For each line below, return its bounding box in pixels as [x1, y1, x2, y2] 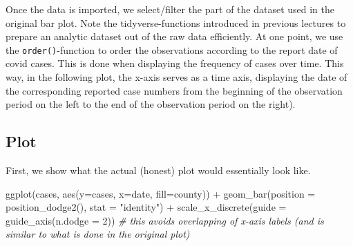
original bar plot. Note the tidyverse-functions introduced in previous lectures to [6, 15, 346, 30]
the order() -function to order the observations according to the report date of [6, 42, 338, 57]
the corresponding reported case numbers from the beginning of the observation [6, 83, 343, 97]
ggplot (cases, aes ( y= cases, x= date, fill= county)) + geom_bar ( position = [6, 186, 316, 200]
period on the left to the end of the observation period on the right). [6, 97, 296, 111]
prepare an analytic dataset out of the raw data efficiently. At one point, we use [6, 29, 343, 44]
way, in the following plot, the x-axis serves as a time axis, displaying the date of [6, 70, 347, 84]
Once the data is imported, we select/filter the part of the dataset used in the [6, 2, 334, 16]
